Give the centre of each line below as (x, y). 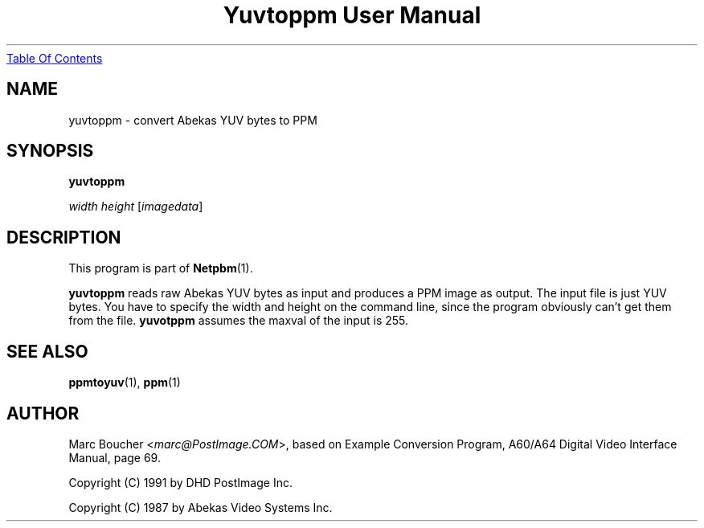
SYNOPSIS (50, 151)
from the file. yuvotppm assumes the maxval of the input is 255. (239, 321)
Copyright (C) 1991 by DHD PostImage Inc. (180, 482)
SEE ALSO (47, 351)
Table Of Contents (55, 58)
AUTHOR (43, 413)
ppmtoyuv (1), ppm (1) (125, 383)
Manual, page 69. (115, 457)
